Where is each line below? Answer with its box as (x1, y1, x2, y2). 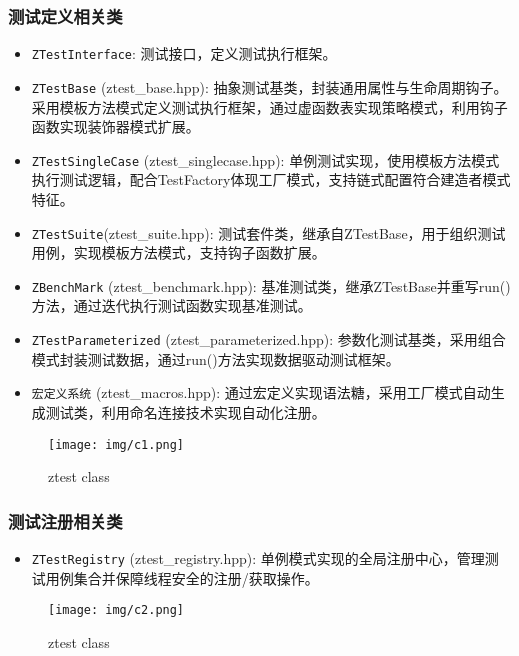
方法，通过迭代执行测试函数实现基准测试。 (31, 295, 312, 316)
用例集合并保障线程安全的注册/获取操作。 (45, 567, 319, 588)
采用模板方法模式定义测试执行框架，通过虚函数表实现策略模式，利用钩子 (31, 96, 508, 117)
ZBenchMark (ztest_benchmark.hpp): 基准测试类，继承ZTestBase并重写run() (31, 275, 511, 296)
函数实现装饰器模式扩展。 (31, 116, 200, 137)
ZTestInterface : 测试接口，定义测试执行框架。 (31, 43, 337, 64)
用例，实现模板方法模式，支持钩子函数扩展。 (31, 242, 326, 263)
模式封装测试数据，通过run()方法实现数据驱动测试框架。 (31, 348, 400, 369)
